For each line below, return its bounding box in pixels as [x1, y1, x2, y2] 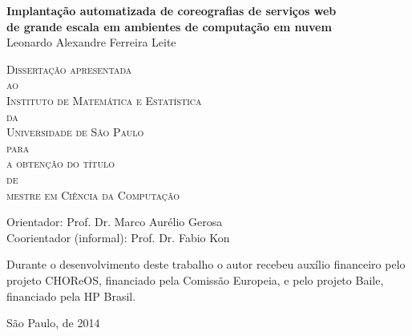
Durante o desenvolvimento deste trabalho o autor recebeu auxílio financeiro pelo [6, 256, 406, 273]
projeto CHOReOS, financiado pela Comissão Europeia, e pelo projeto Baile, [6, 271, 384, 288]
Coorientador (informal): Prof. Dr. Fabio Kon [6, 229, 230, 245]
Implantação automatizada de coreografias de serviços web [6, 2, 337, 18]
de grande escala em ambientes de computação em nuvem [6, 18, 332, 34]
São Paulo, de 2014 [6, 314, 100, 331]
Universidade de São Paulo [6, 123, 144, 140]
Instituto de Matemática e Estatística [6, 91, 202, 108]
